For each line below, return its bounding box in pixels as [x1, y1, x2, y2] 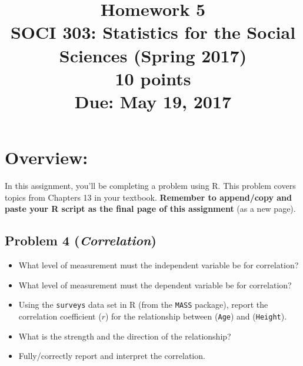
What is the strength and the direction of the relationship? [18, 330, 231, 342]
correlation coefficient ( [18, 310, 102, 322]
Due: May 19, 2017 [74, 89, 232, 113]
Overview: [5, 145, 88, 169]
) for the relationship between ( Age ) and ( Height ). [105, 310, 287, 322]
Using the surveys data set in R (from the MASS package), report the [18, 298, 268, 311]
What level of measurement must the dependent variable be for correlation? [18, 278, 292, 291]
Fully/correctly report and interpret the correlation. [18, 350, 205, 362]
